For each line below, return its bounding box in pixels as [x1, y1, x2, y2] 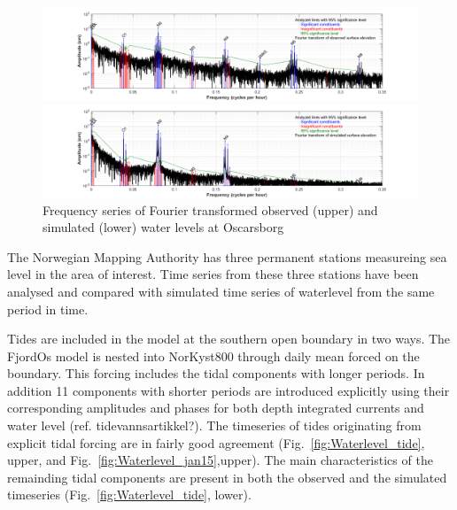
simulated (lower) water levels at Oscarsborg [43, 218, 284, 236]
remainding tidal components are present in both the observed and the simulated [7, 467, 447, 486]
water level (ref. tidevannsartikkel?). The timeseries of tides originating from [7, 416, 422, 435]
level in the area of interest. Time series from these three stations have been [7, 265, 419, 283]
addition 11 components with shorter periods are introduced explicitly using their [7, 381, 450, 399]
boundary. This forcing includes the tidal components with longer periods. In [7, 364, 425, 382]
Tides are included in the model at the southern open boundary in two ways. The [7, 329, 451, 348]
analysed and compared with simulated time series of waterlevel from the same [7, 282, 435, 300]
